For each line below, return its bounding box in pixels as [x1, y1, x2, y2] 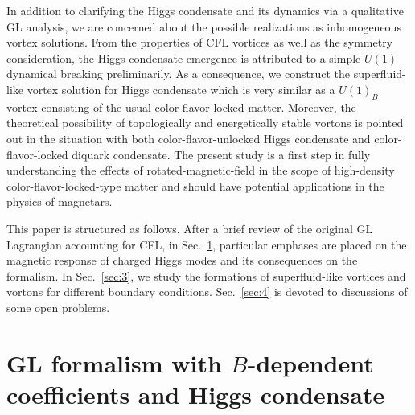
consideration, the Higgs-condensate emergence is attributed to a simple [6, 49, 361, 66]
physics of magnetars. [6, 193, 113, 210]
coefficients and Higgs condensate [6, 377, 385, 410]
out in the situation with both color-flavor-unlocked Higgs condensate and [6, 129, 371, 146]
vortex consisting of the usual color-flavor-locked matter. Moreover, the [6, 98, 356, 115]
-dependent [247, 346, 374, 379]
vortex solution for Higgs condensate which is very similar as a [27, 80, 335, 97]
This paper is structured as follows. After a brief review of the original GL [6, 220, 373, 236]
